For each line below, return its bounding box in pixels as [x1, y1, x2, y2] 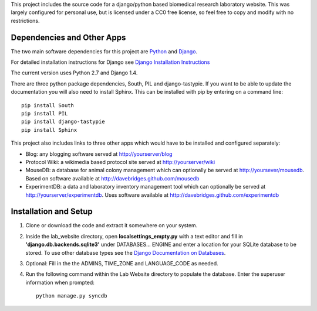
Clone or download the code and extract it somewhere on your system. [25, 222, 198, 229]
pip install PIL [21, 110, 68, 117]
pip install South [21, 102, 75, 108]
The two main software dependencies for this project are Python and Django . [11, 47, 198, 55]
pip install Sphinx [21, 127, 77, 133]
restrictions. [11, 17, 41, 24]
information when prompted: [25, 279, 95, 286]
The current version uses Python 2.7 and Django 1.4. [11, 69, 138, 76]
